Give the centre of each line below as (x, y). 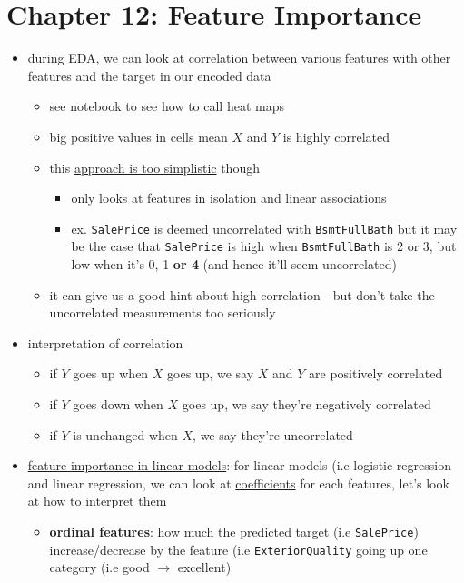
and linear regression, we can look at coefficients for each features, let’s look (238, 482)
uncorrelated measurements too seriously (163, 312)
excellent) (204, 567)
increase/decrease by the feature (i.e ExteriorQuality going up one (238, 549)
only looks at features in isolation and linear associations (229, 198)
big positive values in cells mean (138, 136)
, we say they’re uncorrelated (273, 434)
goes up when (111, 373)
